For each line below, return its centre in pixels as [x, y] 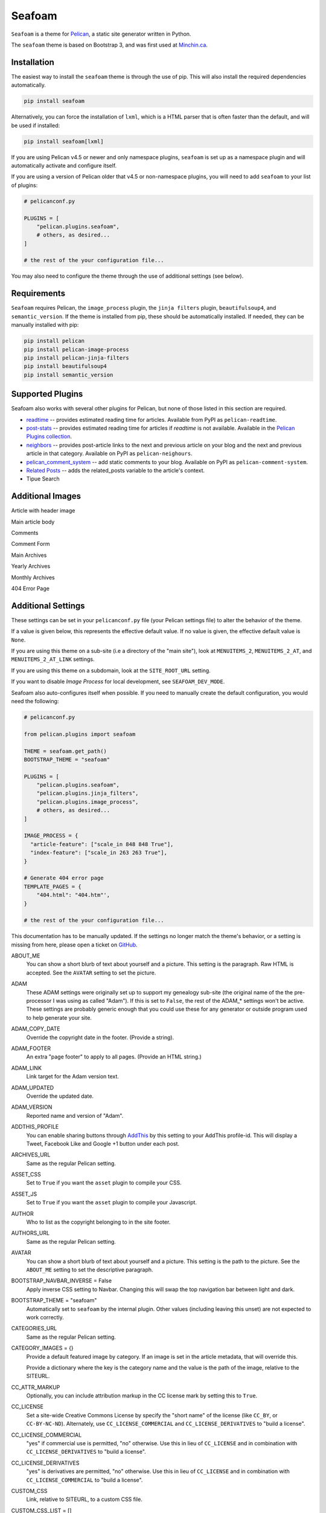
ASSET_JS [24, 1194]
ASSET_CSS [26, 1175]
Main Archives [29, 555]
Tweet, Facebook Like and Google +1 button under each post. [103, 1143]
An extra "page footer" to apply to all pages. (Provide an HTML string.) [114, 1057]
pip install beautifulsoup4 [65, 366]
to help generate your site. [59, 1017]
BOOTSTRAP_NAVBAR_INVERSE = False [61, 1281]
